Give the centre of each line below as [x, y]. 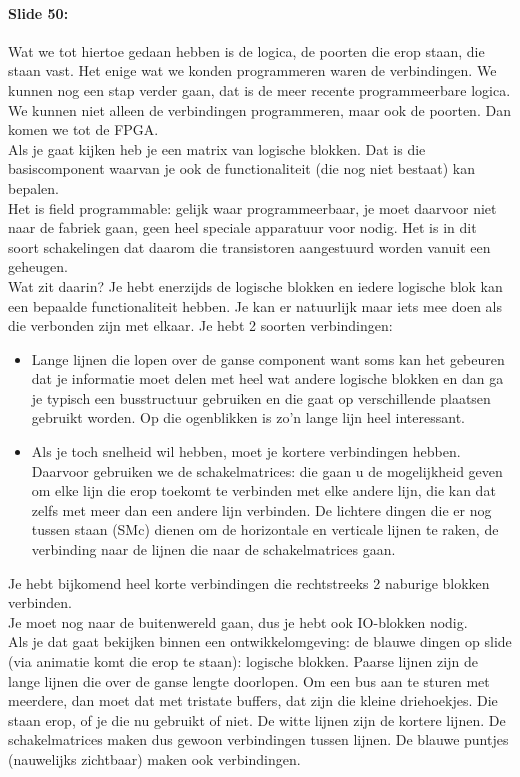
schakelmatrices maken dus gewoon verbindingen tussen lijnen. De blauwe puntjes [258, 739]
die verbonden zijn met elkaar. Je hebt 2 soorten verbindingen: [200, 325]
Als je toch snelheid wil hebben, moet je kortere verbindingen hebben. [246, 451]
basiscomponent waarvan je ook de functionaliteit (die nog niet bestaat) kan [241, 168]
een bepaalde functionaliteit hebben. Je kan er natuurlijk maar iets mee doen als [255, 305]
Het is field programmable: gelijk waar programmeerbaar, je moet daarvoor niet [252, 207]
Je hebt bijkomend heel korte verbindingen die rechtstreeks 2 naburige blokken [249, 582]
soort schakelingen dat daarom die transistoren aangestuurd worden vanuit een [249, 246]
